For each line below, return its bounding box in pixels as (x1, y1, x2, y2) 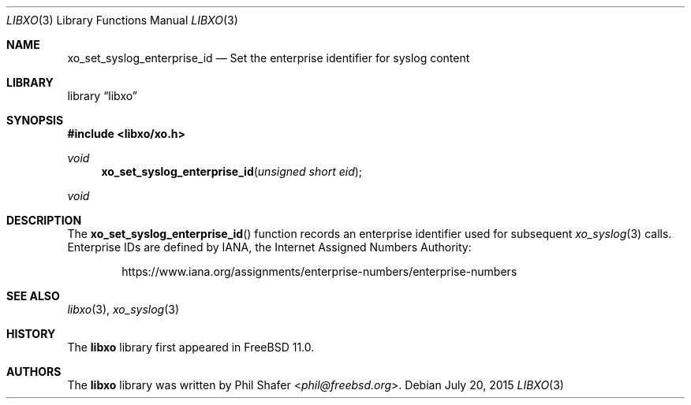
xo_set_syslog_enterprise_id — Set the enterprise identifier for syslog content (67, 51, 470, 65)
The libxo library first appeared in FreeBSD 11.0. (67, 340, 315, 354)
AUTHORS (6, 365, 62, 378)
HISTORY (6, 327, 56, 340)
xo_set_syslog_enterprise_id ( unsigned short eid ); (101, 165, 363, 178)
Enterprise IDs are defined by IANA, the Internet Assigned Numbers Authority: (67, 240, 472, 254)
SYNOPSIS (6, 113, 64, 127)
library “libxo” (67, 89, 137, 102)
